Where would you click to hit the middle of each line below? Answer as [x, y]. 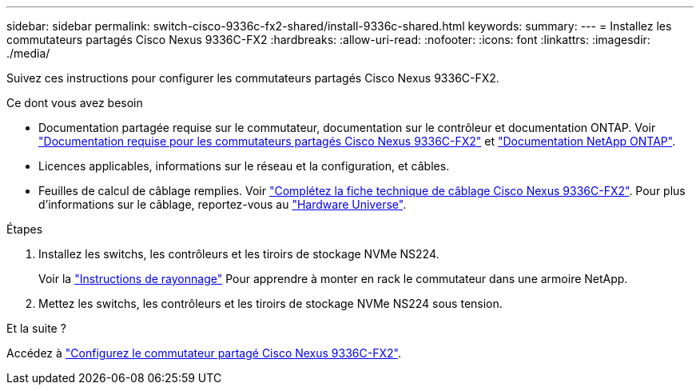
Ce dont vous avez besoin [75, 103]
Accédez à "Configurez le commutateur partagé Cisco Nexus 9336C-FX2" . [204, 353]
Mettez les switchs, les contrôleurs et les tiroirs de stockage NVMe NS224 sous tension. [270, 303]
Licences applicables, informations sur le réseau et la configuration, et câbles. [244, 166]
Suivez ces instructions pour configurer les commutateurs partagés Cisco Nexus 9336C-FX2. [253, 78]
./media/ [28, 53]
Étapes [25, 229]
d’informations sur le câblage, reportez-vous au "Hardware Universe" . [223, 204]
